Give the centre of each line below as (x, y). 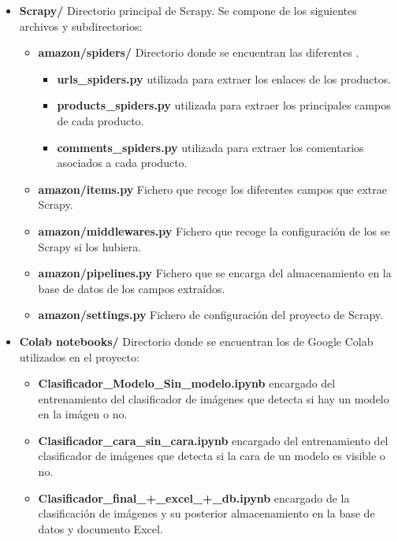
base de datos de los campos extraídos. (132, 288)
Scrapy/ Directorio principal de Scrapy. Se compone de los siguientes (188, 10)
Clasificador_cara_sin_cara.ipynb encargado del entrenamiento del (213, 440)
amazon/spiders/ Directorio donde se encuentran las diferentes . (199, 52)
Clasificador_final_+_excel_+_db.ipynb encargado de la (194, 497)
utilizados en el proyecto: (79, 356)
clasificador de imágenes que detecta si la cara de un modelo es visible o (212, 456)
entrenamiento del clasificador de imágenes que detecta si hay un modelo (214, 398)
